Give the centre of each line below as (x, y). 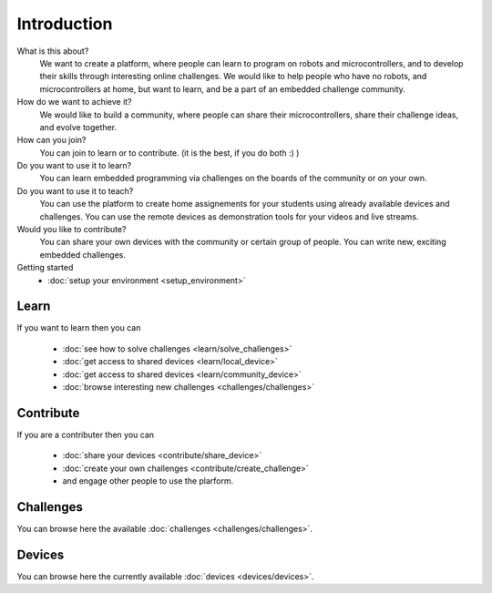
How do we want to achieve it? (74, 102)
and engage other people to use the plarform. (148, 481)
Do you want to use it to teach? (75, 190)
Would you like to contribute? (72, 230)
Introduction (65, 24)
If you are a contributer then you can (86, 435)
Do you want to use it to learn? (74, 166)
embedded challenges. (83, 254)
